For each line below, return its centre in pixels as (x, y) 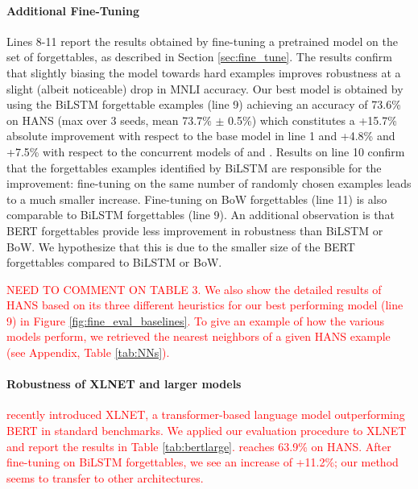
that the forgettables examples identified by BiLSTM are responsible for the (194, 167)
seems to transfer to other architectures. (105, 477)
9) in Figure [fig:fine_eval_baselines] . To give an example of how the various (196, 320)
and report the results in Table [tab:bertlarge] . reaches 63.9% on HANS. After (199, 446)
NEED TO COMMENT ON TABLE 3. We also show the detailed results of (194, 289)
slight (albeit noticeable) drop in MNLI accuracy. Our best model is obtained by (205, 88)
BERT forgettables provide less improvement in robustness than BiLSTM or (195, 230)
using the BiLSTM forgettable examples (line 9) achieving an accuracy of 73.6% (204, 104)
